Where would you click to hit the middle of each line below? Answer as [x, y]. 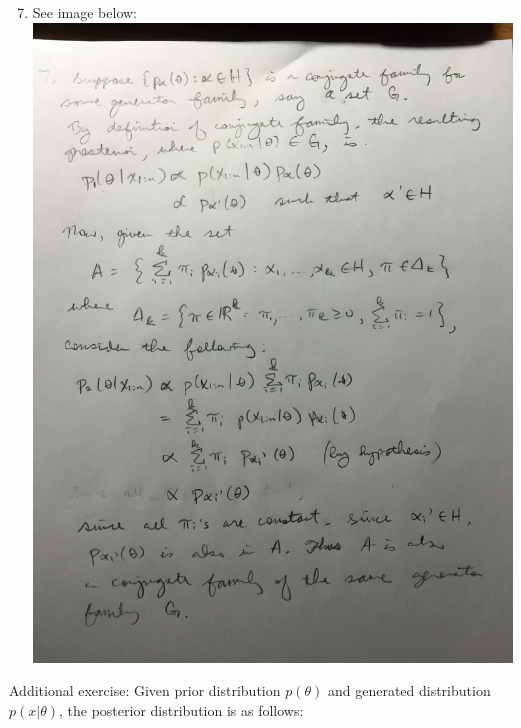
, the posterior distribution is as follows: [181, 710]
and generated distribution [409, 690]
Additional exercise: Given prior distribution [145, 690]
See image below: [84, 12]
